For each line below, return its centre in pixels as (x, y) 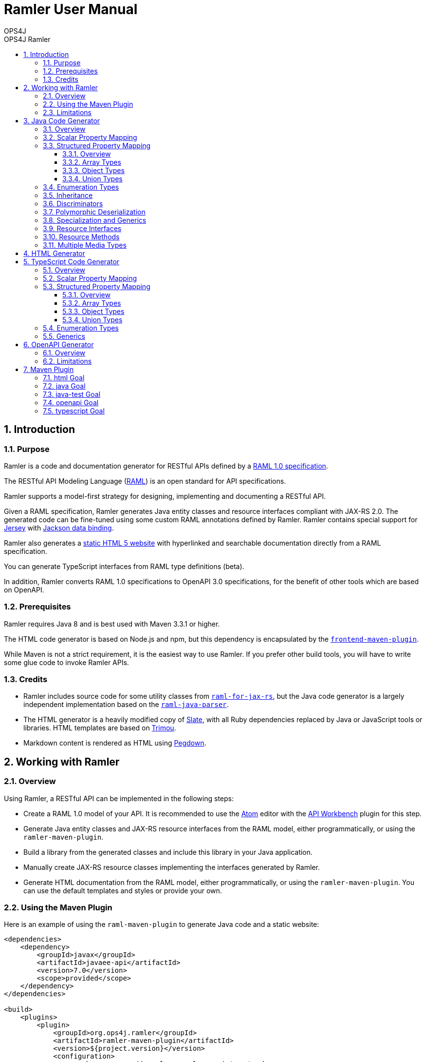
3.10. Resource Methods (81, 236)
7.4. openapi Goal (71, 402)
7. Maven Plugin (49, 369)
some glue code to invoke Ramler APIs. (66, 662)
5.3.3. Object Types (93, 311)
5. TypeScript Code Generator (72, 261)
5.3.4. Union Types (93, 319)
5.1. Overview (64, 270)
